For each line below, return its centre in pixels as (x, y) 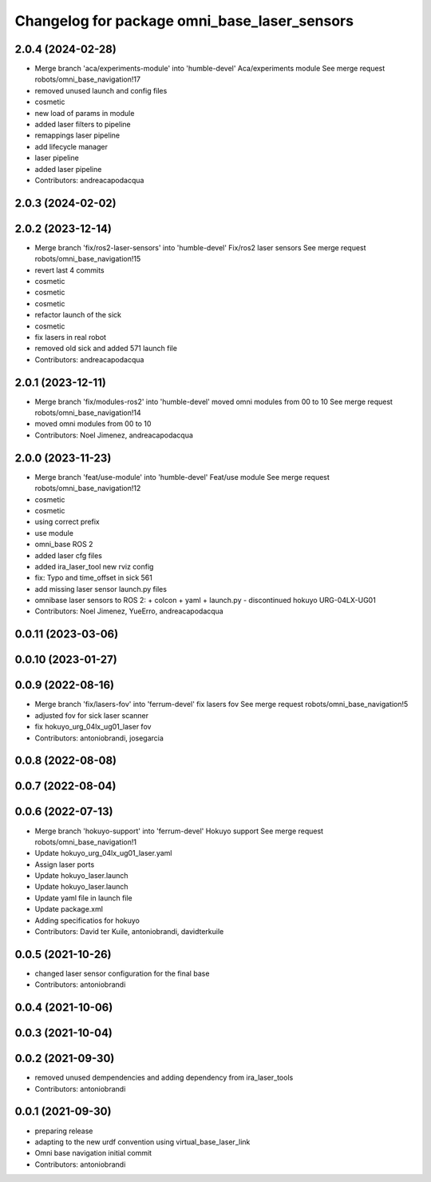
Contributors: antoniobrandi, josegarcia (99, 738)
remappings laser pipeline (77, 135)
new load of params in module (85, 113)
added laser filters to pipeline (83, 125)
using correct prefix (67, 522)
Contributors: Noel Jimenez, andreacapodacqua (114, 435)
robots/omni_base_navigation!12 (88, 489)
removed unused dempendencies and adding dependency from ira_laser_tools (164, 1078)
